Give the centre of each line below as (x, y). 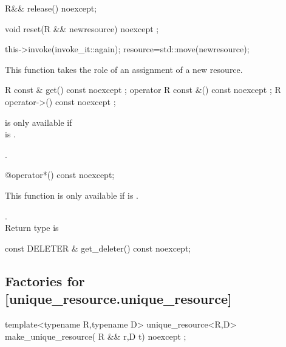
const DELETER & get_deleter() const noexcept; (98, 248)
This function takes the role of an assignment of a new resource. (124, 69)
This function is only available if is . (72, 195)
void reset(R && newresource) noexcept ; (82, 28)
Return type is (32, 228)
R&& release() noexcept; (51, 8)
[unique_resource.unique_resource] (118, 299)
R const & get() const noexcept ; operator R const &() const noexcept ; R (143, 90)
